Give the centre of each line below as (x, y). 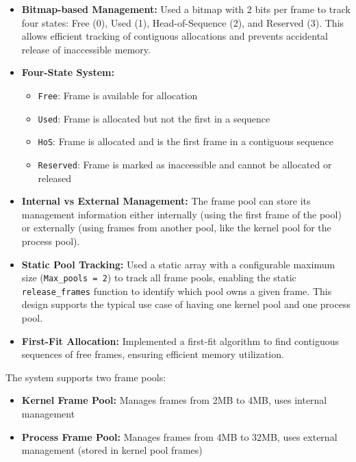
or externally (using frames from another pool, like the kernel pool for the (176, 228)
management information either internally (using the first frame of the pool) (181, 214)
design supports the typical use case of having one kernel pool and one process (186, 304)
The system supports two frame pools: (86, 377)
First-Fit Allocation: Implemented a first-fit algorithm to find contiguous (180, 341)
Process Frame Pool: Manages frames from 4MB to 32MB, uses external (179, 436)
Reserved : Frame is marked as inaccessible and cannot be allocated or (185, 164)
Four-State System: (68, 72)
